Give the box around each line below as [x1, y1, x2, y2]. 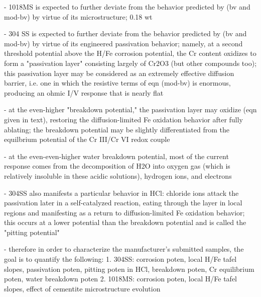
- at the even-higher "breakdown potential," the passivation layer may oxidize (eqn [4, 104, 257, 115]
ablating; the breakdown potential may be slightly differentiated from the [4, 124, 230, 134]
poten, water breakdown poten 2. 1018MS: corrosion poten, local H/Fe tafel [4, 273, 237, 284]
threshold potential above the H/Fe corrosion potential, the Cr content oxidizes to [4, 48, 256, 58]
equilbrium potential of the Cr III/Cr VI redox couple [4, 134, 170, 144]
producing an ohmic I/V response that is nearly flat [4, 87, 164, 98]
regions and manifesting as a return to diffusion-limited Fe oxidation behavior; [4, 207, 245, 217]
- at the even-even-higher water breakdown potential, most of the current [4, 151, 229, 161]
